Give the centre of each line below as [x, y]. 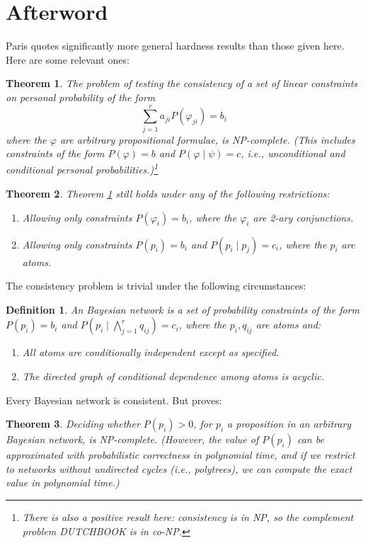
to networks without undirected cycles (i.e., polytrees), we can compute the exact [179, 468]
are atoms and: [288, 325]
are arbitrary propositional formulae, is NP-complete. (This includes [207, 139]
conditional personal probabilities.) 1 [82, 168]
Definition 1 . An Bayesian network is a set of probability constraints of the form [183, 309]
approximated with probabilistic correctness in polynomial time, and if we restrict [180, 455]
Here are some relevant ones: [68, 59]
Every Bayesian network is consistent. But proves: [114, 400]
